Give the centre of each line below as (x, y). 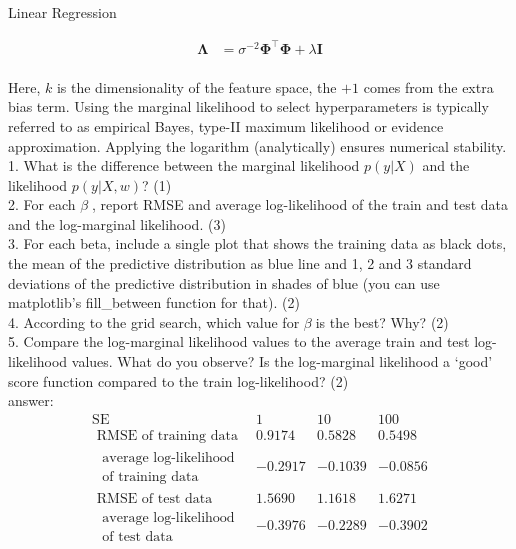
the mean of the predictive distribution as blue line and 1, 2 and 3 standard (240, 263)
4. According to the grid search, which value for (154, 321)
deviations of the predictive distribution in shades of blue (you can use (224, 282)
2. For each (42, 204)
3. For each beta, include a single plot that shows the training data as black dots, (257, 243)
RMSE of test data (154, 498)
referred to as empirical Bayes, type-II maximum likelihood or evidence (226, 125)
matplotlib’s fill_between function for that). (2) (154, 302)
